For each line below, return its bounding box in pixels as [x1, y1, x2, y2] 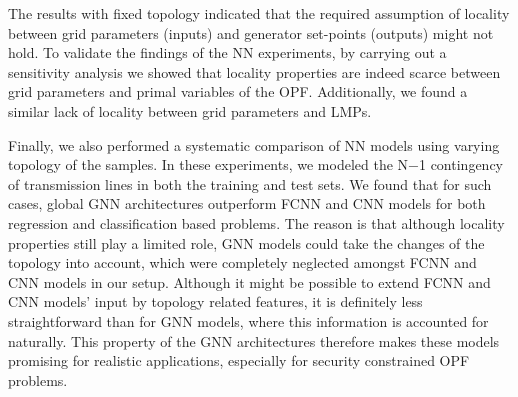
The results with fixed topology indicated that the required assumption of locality [8, 3, 510, 23]
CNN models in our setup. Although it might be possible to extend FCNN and [8, 271, 491, 292]
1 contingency [418, 154, 503, 175]
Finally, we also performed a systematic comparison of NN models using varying [8, 134, 500, 155]
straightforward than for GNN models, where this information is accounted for [8, 310, 489, 331]
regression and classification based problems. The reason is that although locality [8, 212, 505, 233]
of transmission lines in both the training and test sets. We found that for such [8, 173, 492, 194]
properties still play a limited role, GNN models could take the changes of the [8, 232, 485, 253]
